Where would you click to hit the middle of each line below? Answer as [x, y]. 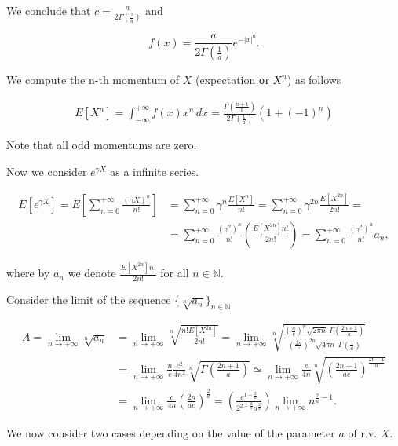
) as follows [314, 80]
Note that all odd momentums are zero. [102, 145]
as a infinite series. [155, 172]
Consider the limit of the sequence [89, 300]
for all [175, 273]
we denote [92, 273]
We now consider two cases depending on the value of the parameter [171, 432]
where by [28, 273]
